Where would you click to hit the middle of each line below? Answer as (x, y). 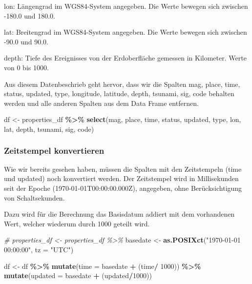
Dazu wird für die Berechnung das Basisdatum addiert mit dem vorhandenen (119, 214)
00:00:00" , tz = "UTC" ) (39, 249)
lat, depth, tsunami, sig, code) (49, 129)
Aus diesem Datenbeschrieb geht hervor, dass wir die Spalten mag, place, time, (122, 84)
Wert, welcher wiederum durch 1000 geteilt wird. (77, 223)
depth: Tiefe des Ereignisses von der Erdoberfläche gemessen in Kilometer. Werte (125, 58)
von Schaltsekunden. (34, 197)
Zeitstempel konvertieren (54, 151)
